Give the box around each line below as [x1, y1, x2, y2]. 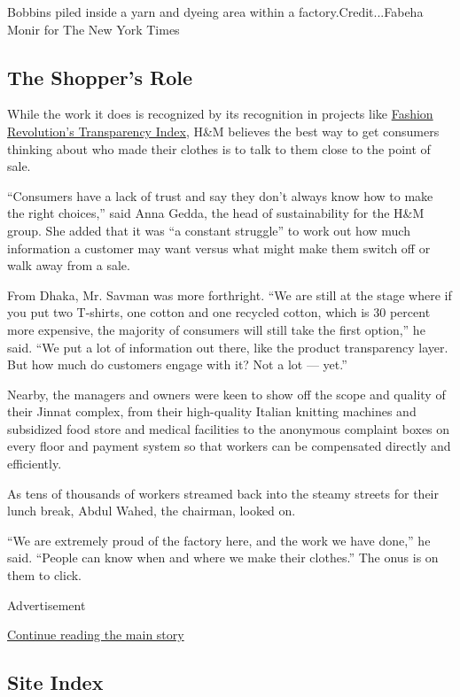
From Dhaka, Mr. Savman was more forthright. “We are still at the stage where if [7, 285, 452, 304]
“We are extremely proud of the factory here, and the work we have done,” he [7, 530, 431, 549]
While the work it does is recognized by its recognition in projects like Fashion [7, 105, 433, 123]
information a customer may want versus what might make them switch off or [7, 238, 431, 257]
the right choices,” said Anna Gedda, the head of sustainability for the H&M [7, 204, 425, 222]
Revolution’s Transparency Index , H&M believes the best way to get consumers [7, 121, 440, 140]
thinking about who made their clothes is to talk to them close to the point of [7, 139, 431, 158]
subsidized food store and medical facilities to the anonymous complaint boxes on [7, 419, 450, 438]
